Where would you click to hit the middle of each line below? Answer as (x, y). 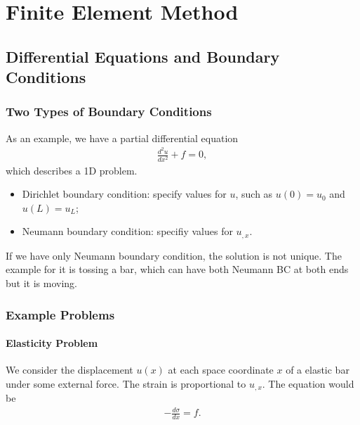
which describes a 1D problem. (72, 170)
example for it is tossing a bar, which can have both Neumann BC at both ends (177, 269)
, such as (254, 194)
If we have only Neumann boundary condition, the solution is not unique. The (174, 255)
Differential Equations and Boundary (143, 56)
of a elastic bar (318, 370)
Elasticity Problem (52, 343)
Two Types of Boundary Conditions (109, 112)
